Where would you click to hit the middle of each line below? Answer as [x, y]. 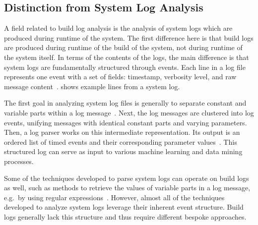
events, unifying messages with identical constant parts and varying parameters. [126, 122]
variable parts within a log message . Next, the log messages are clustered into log [129, 112]
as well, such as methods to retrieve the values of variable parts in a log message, [127, 188]
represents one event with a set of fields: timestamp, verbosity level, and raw [120, 77]
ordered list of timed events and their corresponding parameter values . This [121, 141]
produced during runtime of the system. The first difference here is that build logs [129, 37]
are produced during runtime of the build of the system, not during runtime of [123, 47]
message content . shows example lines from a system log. [92, 86]
